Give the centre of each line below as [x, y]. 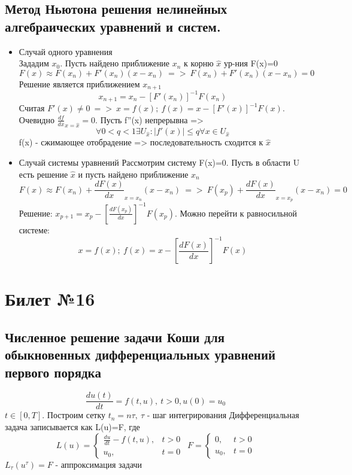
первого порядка [53, 372]
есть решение [43, 174]
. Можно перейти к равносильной [236, 213]
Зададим [34, 63]
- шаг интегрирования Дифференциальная [223, 415]
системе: [34, 229]
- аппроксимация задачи [99, 464]
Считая [32, 108]
